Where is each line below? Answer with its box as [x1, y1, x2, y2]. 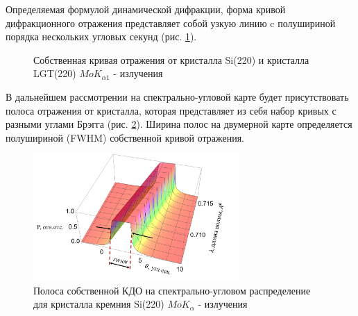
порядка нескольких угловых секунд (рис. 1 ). [6, 29, 197, 44]
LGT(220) [33, 66, 76, 81]
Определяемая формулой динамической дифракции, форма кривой [6, 2, 286, 16]
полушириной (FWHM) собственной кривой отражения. [6, 130, 244, 144]
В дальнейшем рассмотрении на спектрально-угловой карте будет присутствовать [6, 89, 349, 103]
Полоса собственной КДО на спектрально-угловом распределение [33, 283, 311, 297]
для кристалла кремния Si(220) [33, 297, 164, 311]
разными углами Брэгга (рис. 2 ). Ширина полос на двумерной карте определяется [6, 117, 352, 131]
